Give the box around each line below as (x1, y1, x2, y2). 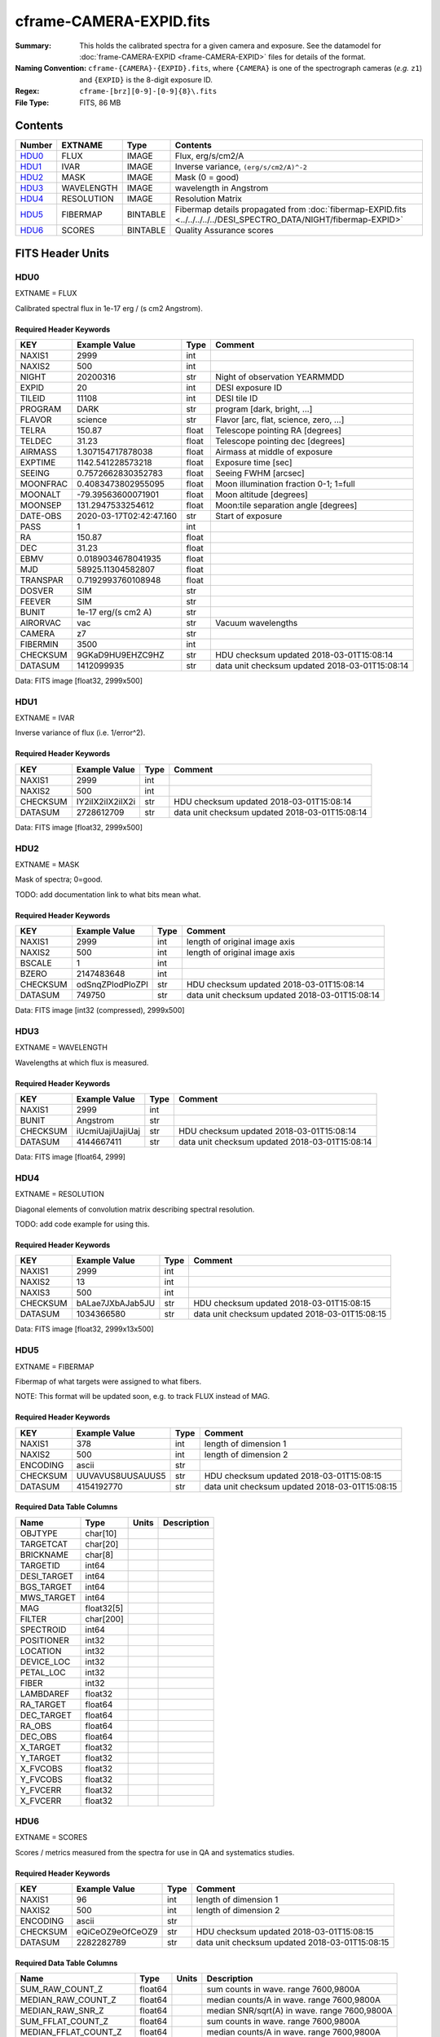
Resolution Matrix (174, 193, 242, 205)
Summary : (15, 41, 52, 51)
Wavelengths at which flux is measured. (15, 1058, 149, 1067)
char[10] (85, 1528, 117, 1539)
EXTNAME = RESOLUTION (15, 1190, 105, 1199)
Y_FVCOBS (20, 1773, 64, 1784)
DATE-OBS (20, 510, 62, 521)
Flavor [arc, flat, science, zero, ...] (215, 414, 345, 425)
